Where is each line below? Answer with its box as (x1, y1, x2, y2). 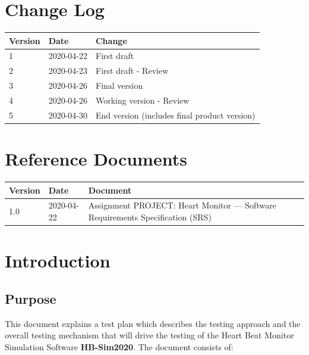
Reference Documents (5, 147, 187, 171)
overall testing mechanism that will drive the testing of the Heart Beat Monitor (5, 329, 294, 341)
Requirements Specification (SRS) (88, 211, 212, 223)
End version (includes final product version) (95, 108, 256, 121)
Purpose (5, 289, 56, 307)
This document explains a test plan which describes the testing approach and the (5, 317, 301, 329)
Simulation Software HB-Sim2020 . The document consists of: (5, 340, 234, 353)
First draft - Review (95, 64, 169, 77)
